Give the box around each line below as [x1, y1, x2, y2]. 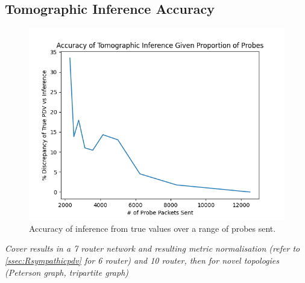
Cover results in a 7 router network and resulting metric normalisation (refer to [5, 242, 300, 255]
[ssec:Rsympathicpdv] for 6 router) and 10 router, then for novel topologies [5, 253, 280, 266]
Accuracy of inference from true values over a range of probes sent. [29, 222, 276, 234]
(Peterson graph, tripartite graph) [5, 266, 129, 278]
